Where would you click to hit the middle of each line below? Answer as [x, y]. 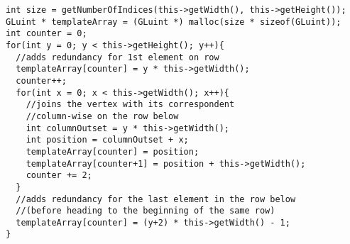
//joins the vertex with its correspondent [130, 105]
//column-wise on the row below [102, 116]
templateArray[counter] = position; [113, 151]
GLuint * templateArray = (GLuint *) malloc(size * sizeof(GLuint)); [174, 22]
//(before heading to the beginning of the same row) [146, 211]
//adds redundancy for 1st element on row [117, 57]
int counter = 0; [47, 34]
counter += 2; [59, 176]
